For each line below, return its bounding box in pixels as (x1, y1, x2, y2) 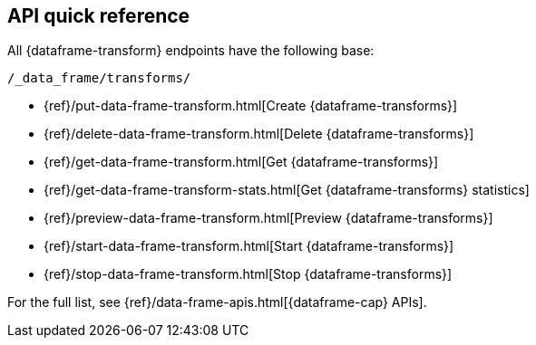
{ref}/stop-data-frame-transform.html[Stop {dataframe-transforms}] (44, 266, 453, 283)
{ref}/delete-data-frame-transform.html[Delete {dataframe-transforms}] (44, 126, 474, 142)
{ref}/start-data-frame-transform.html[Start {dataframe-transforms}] (44, 238, 454, 254)
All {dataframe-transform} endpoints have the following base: (7, 43, 375, 59)
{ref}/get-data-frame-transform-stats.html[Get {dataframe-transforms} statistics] (44, 182, 530, 198)
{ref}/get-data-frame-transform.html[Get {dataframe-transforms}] (44, 154, 439, 170)
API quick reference (7, 5, 190, 27)
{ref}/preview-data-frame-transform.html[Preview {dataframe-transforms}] (44, 210, 493, 226)
